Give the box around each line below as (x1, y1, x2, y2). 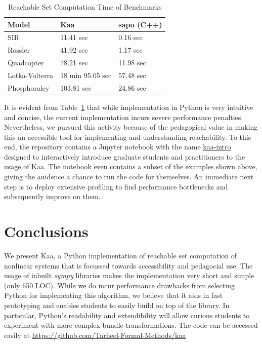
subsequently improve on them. (4, 191, 101, 202)
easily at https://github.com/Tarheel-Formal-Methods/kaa (4, 329, 186, 340)
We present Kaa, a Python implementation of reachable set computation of (4, 250, 237, 260)
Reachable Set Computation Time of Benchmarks (8, 2, 162, 12)
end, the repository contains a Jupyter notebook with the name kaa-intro (4, 141, 231, 152)
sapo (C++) (118, 19, 162, 29)
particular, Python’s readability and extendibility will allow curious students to (4, 310, 250, 320)
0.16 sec (118, 32, 143, 43)
